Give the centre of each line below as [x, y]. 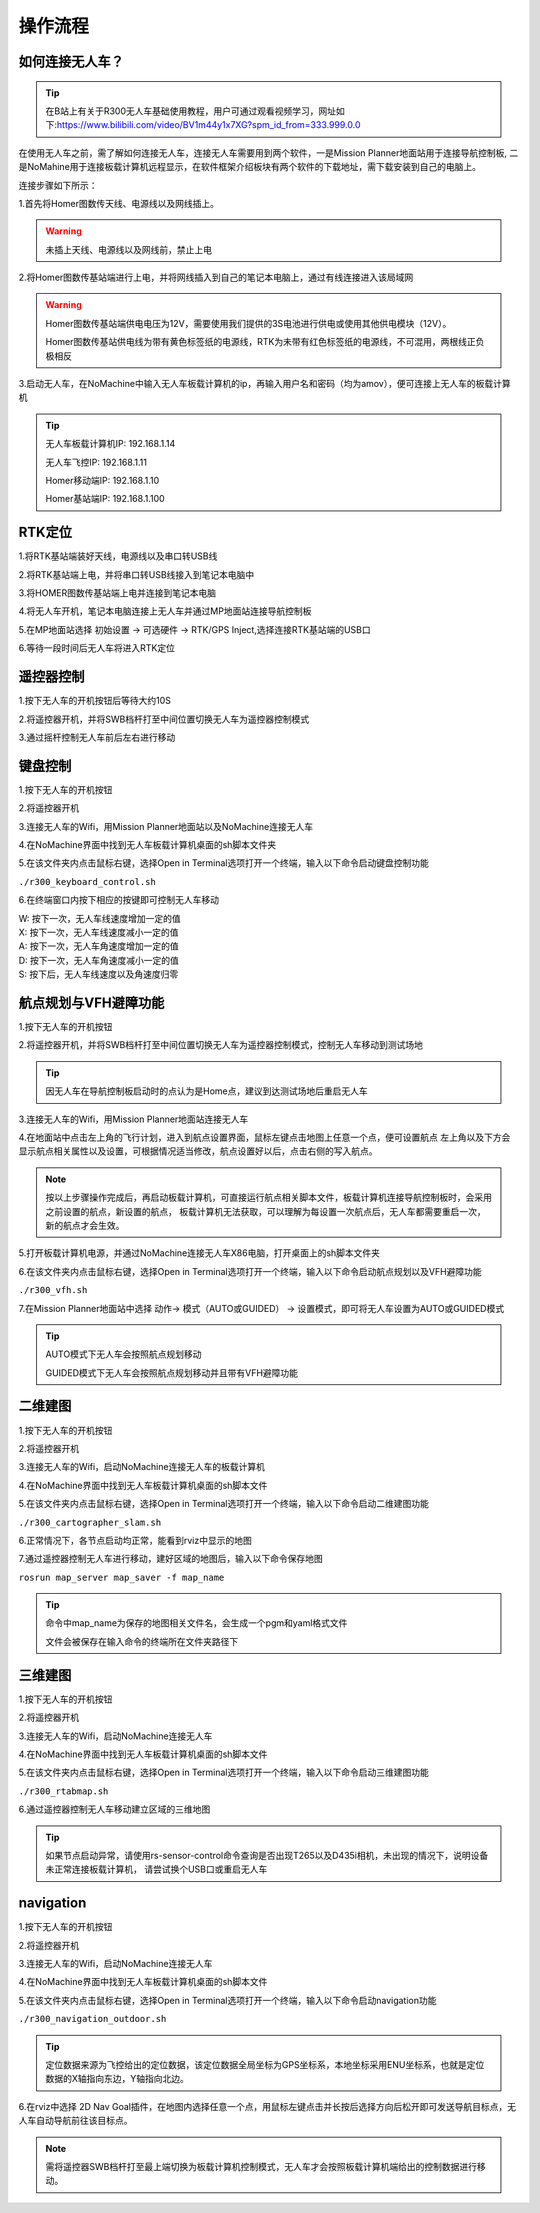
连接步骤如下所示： [58, 185]
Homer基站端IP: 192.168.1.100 [105, 499]
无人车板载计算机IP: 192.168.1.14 [110, 444]
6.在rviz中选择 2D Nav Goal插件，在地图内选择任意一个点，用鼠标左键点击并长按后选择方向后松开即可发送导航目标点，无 [267, 2106]
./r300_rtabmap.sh [63, 1791]
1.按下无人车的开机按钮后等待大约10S [95, 701]
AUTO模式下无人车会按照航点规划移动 [123, 1354]
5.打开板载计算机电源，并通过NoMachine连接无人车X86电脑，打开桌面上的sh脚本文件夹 [199, 1253]
